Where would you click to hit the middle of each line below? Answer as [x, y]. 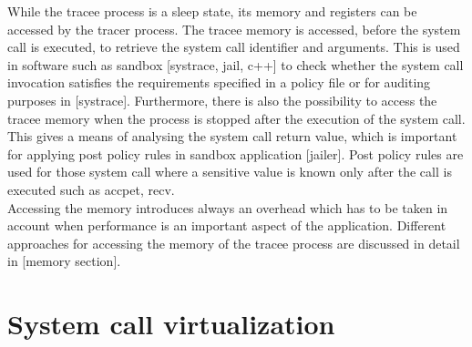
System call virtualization [171, 324]
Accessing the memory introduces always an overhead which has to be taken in [228, 207]
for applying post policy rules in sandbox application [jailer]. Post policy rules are [236, 153]
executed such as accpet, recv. [91, 189]
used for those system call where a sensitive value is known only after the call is [230, 172]
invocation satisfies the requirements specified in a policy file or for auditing [219, 82]
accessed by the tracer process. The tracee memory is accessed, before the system [234, 29]
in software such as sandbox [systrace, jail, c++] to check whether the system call [236, 64]
